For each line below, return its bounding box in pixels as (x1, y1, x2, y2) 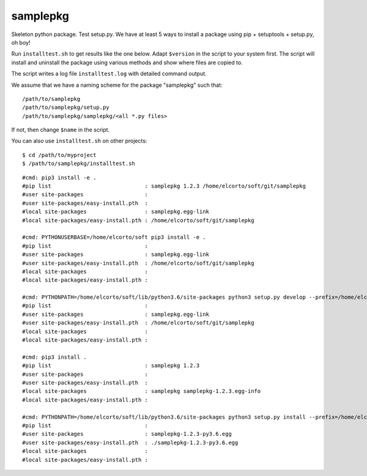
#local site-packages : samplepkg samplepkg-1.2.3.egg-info (22, 388, 261, 395)
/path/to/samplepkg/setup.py (22, 104, 109, 111)
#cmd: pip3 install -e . (22, 174, 97, 181)
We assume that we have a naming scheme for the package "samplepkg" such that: (11, 81, 223, 89)
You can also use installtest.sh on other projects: (11, 137, 147, 145)
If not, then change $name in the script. (11, 126, 110, 134)
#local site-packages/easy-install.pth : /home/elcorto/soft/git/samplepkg (22, 217, 254, 224)
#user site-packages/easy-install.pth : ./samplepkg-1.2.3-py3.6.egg (22, 439, 239, 446)
